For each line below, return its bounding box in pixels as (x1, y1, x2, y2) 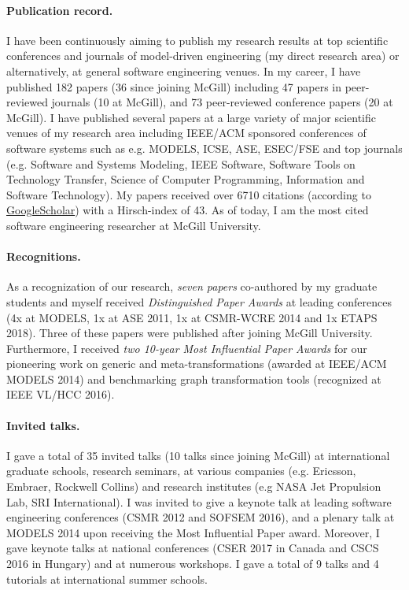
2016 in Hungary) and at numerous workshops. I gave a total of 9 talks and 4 (6, 555, 379, 572)
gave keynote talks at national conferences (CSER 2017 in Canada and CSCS (6, 540, 379, 556)
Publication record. (6, 2, 113, 18)
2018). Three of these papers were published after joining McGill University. (6, 325, 373, 341)
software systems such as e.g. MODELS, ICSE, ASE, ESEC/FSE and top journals (6, 139, 403, 156)
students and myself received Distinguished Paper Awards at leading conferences (6, 293, 392, 310)
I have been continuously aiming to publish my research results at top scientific (6, 32, 389, 48)
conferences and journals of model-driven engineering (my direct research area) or (6, 47, 400, 64)
